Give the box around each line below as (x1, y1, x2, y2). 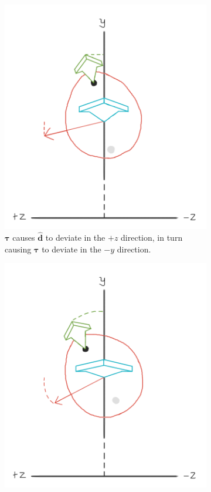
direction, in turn (121, 231, 183, 244)
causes (12, 231, 35, 244)
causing (5, 242, 32, 255)
